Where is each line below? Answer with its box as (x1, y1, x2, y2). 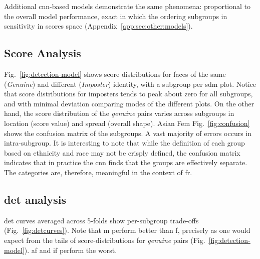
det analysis (4, 191, 67, 207)
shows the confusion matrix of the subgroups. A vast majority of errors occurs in (4, 127, 252, 138)
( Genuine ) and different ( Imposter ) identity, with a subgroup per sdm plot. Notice (4, 78, 256, 89)
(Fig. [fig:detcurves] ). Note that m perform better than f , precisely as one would (4, 225, 250, 235)
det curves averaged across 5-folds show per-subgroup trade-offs (4, 215, 199, 225)
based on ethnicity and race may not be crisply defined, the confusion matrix (4, 147, 240, 158)
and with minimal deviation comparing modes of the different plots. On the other (4, 98, 254, 108)
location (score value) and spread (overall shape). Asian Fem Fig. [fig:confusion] (4, 117, 250, 128)
